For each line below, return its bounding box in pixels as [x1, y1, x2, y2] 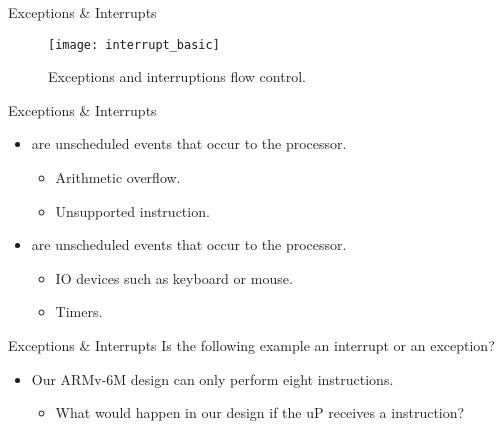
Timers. [55, 301, 103, 322]
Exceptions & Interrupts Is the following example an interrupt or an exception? [8, 335, 495, 355]
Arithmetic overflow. [55, 167, 181, 188]
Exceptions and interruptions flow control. [48, 66, 306, 87]
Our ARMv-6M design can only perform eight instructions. [31, 368, 394, 389]
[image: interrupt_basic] [48, 37, 220, 52]
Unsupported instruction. [55, 200, 210, 221]
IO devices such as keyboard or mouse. [55, 267, 293, 288]
